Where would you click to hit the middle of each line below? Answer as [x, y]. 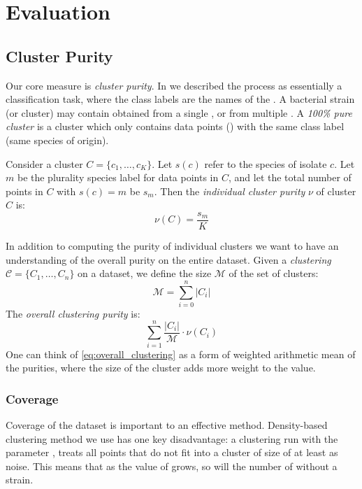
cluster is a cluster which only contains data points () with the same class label [175, 126]
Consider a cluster [44, 163]
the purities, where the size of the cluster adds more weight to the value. [161, 368]
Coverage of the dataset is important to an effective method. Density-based [167, 425]
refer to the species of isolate [266, 163]
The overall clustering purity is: [73, 313]
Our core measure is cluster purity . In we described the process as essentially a [174, 85]
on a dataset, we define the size [145, 273]
